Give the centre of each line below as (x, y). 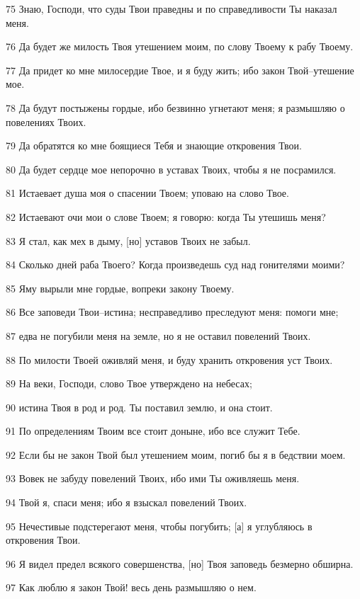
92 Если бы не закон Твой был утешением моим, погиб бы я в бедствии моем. (176, 454)
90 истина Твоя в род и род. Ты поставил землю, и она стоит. (139, 407)
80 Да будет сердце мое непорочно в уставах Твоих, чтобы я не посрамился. (171, 169)
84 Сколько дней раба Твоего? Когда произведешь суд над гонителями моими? (175, 264)
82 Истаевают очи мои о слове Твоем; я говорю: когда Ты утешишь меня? (166, 216)
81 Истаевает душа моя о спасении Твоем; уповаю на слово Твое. (147, 193)
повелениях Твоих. (46, 121)
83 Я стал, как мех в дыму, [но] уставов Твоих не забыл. (128, 240)
